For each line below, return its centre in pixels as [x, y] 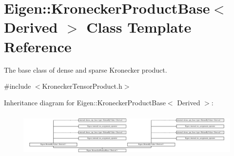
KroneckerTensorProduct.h [82, 86]
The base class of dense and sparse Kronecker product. [86, 69]
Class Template [139, 27]
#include [18, 86]
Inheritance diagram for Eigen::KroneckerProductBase [85, 102]
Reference [38, 46]
